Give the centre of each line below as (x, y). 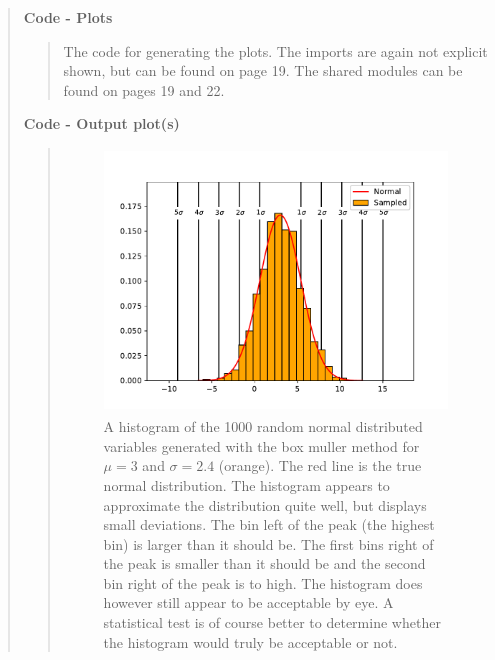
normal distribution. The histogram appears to (246, 484)
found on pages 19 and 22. (144, 89)
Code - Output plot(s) (101, 123)
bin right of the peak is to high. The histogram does (263, 582)
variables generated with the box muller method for (261, 445)
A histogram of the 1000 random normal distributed (263, 426)
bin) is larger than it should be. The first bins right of (268, 543)
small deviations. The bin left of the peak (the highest (269, 524)
